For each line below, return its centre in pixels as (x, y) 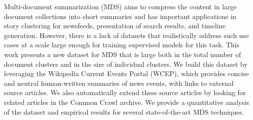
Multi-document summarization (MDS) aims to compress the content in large (120, 6)
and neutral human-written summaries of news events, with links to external (119, 83)
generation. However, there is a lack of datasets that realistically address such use (126, 35)
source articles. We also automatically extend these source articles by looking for (125, 92)
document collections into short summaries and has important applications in (120, 16)
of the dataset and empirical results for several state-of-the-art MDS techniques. (124, 111)
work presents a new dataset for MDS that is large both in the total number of (123, 54)
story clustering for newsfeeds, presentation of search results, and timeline (115, 26)
